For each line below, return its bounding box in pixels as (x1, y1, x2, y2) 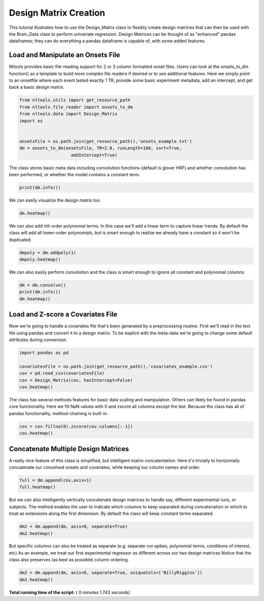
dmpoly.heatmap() (19, 256, 61, 262)
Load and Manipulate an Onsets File (9, 51, 120, 59)
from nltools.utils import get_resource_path (19, 97, 131, 103)
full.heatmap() (19, 485, 56, 490)
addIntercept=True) (71, 152, 117, 158)
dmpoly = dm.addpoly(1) (19, 250, 77, 255)
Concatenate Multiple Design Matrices (9, 444, 129, 453)
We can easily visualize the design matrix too (9, 197, 100, 203)
